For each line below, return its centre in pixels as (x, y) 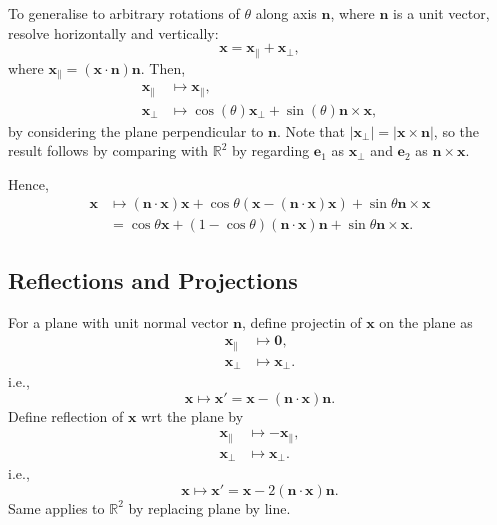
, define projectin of (302, 321)
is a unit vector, (441, 13)
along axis (286, 13)
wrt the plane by (192, 415)
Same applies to (56, 507)
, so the (456, 130)
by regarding (271, 150)
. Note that (311, 130)
